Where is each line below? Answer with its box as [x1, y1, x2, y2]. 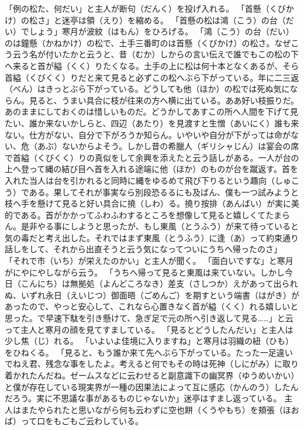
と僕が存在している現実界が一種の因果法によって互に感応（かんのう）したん [5, 380, 299, 393]
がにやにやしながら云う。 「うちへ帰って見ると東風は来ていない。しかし [5, 266, 285, 278]
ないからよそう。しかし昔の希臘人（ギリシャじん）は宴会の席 [61, 140, 299, 152]
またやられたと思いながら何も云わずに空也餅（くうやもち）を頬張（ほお [20, 403, 299, 415]
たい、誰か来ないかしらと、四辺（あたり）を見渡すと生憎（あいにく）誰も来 [5, 116, 299, 129]
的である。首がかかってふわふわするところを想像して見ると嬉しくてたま [5, 208, 282, 221]
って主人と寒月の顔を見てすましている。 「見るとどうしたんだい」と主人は [5, 323, 293, 335]
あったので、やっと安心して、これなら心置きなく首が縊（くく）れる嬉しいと [5, 300, 299, 312]
